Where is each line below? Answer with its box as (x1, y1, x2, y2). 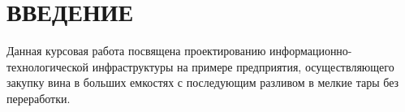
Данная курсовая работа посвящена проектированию (6, 42, 266, 59)
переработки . (6, 89, 71, 106)
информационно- (269, 42, 352, 59)
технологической (6, 58, 89, 75)
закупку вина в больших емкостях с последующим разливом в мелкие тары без (6, 74, 399, 91)
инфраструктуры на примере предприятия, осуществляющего (92, 58, 394, 75)
